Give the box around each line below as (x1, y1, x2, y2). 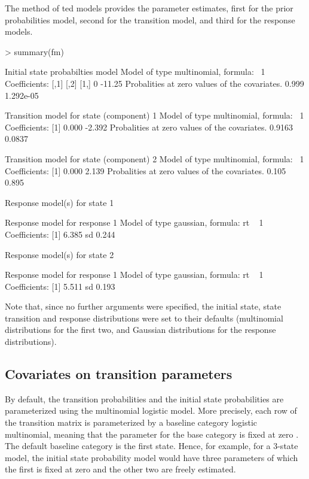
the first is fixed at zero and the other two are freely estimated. (5, 463, 236, 475)
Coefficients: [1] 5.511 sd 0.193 (5, 280, 115, 292)
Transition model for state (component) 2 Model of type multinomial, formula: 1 (5, 152, 304, 165)
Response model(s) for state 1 (5, 196, 114, 208)
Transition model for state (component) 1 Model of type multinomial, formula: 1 (5, 109, 304, 122)
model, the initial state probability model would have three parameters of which (5, 451, 298, 463)
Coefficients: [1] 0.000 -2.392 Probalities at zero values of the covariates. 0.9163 (5, 120, 293, 133)
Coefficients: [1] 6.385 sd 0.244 (5, 228, 115, 240)
